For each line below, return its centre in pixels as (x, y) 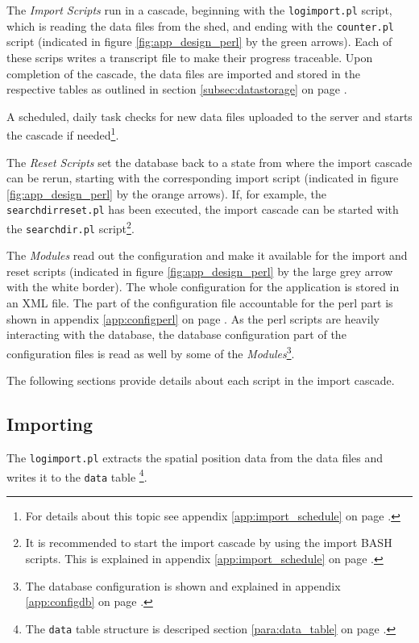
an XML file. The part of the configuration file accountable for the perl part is (200, 303)
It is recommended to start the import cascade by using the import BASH (209, 543)
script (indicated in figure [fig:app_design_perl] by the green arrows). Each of (199, 42)
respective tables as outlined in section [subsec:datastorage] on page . (177, 89)
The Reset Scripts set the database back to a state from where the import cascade (209, 162)
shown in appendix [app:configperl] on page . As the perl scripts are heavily (193, 318)
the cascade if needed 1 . (63, 134)
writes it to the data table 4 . (77, 475)
